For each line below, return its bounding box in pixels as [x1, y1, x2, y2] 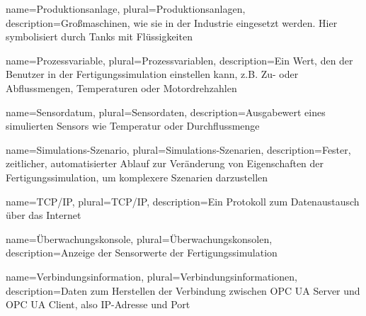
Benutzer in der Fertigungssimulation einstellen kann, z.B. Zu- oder [6, 67, 299, 81]
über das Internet [6, 208, 81, 222]
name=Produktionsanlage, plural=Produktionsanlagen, [6, 1, 246, 16]
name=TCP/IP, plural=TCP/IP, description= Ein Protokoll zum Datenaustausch [6, 193, 360, 208]
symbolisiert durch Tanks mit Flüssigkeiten [6, 29, 193, 44]
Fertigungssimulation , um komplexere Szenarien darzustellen [6, 169, 268, 184]
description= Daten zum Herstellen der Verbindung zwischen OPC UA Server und [6, 283, 360, 298]
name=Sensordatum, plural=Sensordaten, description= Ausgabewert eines [6, 104, 326, 119]
